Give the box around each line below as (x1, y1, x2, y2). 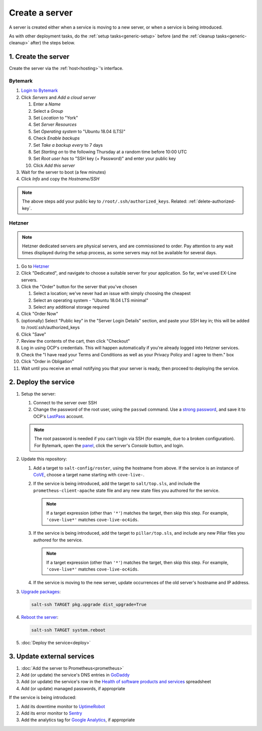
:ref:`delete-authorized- (188, 198, 236, 204)
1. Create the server (9, 52, 70, 61)
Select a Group (33, 108, 63, 114)
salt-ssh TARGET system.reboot (31, 627, 106, 633)
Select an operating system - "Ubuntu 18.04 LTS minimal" (33, 297, 148, 303)
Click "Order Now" (21, 311, 58, 317)
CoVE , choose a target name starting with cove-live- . (33, 472, 145, 478)
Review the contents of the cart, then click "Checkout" (21, 338, 130, 344)
